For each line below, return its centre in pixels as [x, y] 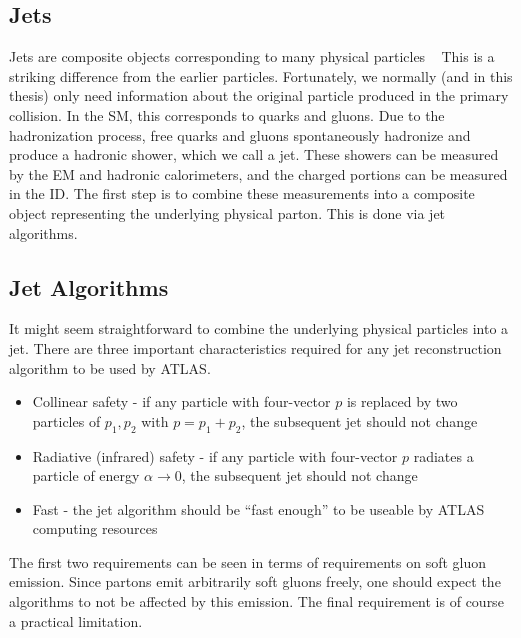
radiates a [443, 455]
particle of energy [86, 475]
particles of [66, 420]
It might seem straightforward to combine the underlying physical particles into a [259, 328]
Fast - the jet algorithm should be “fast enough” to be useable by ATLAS [258, 508]
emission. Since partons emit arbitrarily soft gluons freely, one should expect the [255, 581]
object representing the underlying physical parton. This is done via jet [227, 212]
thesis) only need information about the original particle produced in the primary [259, 95]
